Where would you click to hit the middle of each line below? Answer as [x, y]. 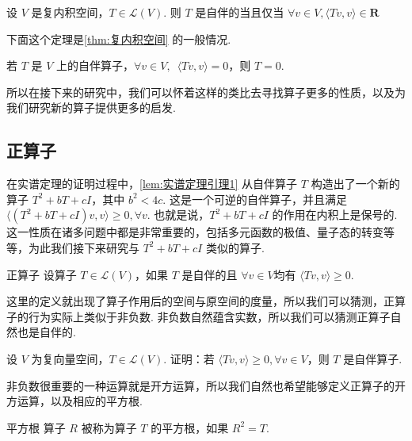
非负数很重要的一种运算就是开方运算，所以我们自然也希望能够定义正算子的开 [206, 385]
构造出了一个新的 [355, 184]
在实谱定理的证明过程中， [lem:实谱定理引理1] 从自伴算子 [152, 184]
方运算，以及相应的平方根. [74, 401]
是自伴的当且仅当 [240, 12]
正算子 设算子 [42, 274]
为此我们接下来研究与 [84, 247]
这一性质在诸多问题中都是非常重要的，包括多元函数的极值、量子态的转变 [195, 232]
